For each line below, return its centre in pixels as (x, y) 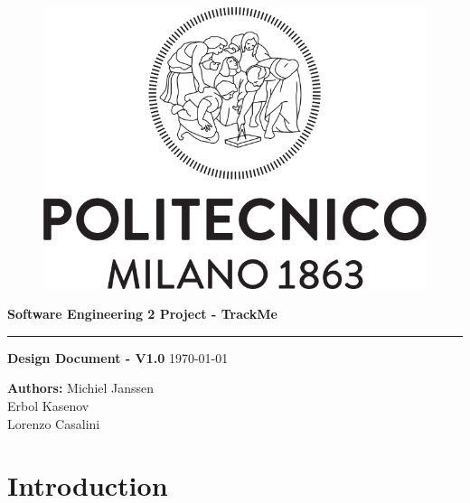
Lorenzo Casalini (54, 423)
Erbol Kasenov (48, 405)
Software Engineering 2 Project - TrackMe (142, 314)
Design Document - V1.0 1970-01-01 (118, 357)
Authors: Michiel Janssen (81, 388)
